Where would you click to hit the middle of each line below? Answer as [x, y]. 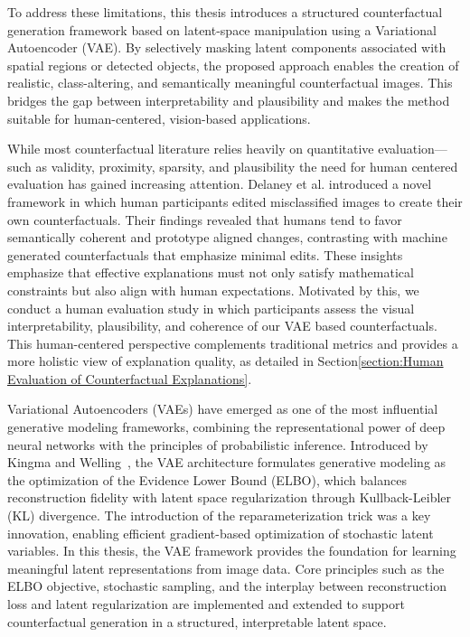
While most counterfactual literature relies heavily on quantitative [191, 149]
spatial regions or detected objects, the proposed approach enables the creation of [233, 65]
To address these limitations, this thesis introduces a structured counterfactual [225, 12]
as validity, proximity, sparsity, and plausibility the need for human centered [247, 166]
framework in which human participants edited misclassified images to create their [235, 201]
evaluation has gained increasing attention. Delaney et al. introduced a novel [220, 184]
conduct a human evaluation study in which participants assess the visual [211, 308]
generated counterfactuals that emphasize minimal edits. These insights [205, 254]
